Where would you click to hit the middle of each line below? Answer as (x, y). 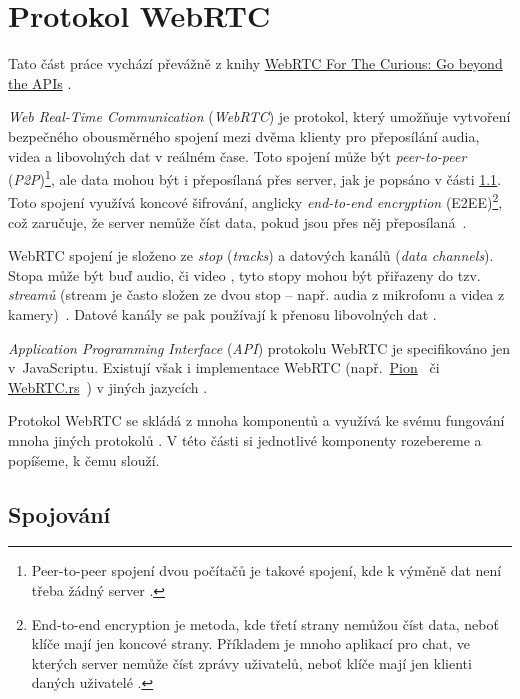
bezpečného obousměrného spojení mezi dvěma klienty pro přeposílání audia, (244, 135)
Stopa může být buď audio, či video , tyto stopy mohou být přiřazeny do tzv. (244, 274)
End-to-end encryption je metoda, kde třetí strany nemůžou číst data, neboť (265, 623)
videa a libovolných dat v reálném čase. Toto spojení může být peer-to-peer (237, 155)
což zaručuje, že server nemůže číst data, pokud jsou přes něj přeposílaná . (237, 221)
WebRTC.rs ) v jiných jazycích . (108, 386)
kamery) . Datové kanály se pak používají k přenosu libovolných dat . (222, 313)
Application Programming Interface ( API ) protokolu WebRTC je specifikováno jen (259, 347)
